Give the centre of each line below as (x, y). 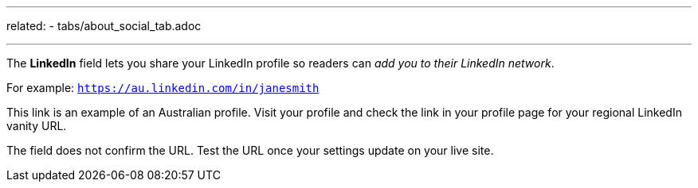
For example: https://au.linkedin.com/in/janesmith (163, 88)
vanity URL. (37, 126)
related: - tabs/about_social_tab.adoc (104, 26)
